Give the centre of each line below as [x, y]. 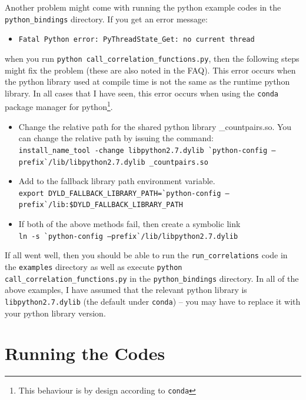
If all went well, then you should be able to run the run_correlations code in [146, 255]
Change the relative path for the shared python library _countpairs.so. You [155, 126]
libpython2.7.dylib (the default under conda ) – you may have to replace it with [153, 301]
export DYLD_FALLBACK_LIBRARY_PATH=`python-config [120, 193]
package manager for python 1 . [59, 106]
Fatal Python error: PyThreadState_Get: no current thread [137, 40]
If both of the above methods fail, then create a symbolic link [129, 224]
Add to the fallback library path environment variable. [117, 181]
